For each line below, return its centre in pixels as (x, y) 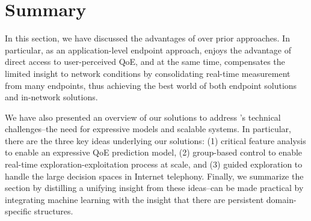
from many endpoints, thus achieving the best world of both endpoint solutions (151, 85)
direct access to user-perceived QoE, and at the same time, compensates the (145, 62)
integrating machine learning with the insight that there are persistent (134, 199)
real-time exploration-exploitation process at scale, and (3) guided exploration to (154, 164)
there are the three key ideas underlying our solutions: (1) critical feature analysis (155, 140)
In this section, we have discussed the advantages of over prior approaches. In (147, 38)
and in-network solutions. (51, 97)
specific (18, 211)
